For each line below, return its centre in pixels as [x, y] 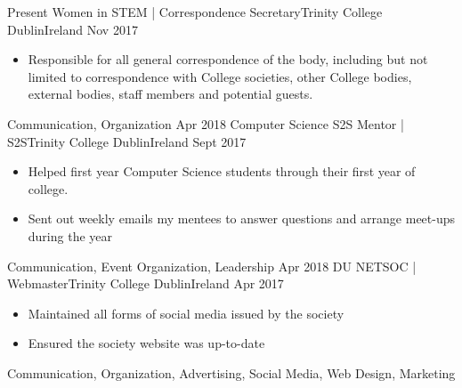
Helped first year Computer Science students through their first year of [222, 171]
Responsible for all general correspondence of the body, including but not [228, 59]
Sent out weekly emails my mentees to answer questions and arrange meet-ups [242, 218]
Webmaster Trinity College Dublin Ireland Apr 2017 [146, 283]
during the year [70, 235]
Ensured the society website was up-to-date [146, 343]
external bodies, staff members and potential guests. [170, 94]
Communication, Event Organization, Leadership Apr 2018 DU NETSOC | [212, 266]
